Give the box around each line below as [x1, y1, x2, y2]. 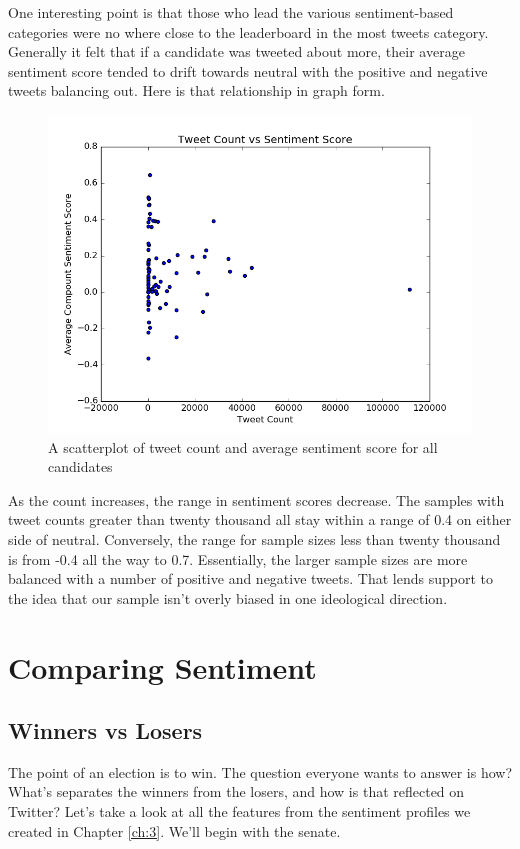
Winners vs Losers [8, 715, 203, 746]
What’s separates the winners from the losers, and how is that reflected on [8, 781, 465, 802]
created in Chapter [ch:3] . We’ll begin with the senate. [8, 820, 341, 841]
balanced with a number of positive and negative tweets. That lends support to [8, 568, 493, 589]
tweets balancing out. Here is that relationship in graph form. [8, 80, 385, 101]
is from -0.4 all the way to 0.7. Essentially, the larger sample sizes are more [8, 548, 468, 569]
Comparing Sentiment [8, 646, 317, 687]
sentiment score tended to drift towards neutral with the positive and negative [8, 60, 488, 81]
